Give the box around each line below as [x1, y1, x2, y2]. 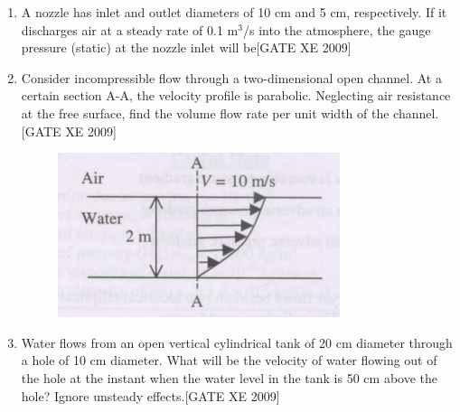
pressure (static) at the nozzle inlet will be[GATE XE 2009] [21, 38, 352, 57]
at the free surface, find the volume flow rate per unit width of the [21, 103, 390, 122]
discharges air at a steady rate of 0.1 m [21, 20, 239, 39]
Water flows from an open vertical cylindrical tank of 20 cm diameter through [21, 332, 453, 351]
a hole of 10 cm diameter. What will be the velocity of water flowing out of [21, 351, 437, 370]
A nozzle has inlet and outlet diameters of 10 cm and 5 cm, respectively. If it [21, 3, 447, 21]
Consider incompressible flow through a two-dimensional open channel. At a [21, 68, 442, 87]
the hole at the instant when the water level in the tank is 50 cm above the [21, 368, 437, 387]
